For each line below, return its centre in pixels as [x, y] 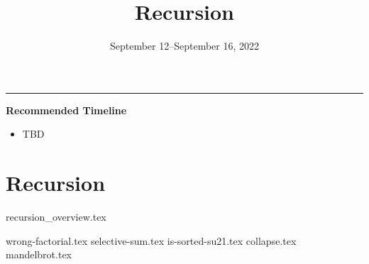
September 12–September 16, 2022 [184, 46]
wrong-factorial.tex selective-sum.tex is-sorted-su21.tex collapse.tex [151, 240]
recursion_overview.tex [56, 217]
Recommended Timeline [66, 110]
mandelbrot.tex [39, 254]
